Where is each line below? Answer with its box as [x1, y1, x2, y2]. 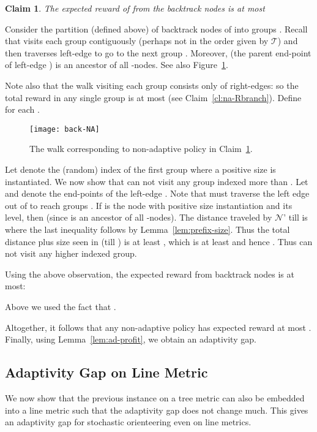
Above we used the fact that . [5, 300, 116, 313]
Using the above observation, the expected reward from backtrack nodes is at [5, 267, 294, 280]
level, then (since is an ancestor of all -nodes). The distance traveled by [5, 211, 272, 224]
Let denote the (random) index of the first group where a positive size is [5, 163, 276, 175]
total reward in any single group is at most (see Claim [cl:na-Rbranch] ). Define [5, 91, 302, 104]
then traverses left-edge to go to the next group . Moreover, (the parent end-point [5, 46, 311, 59]
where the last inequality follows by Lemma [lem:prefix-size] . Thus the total [5, 222, 290, 235]
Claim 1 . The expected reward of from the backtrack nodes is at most [5, 2, 265, 14]
